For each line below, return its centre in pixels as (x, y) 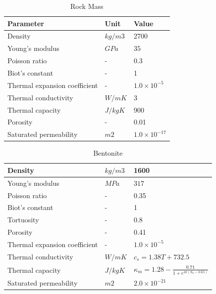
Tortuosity (23, 220)
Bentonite (108, 153)
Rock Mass (87, 6)
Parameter (26, 23)
